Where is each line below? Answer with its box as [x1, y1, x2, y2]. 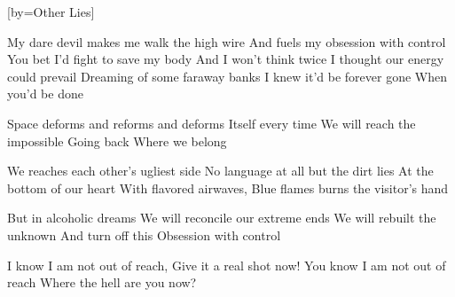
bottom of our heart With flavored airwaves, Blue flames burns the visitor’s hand [7, 178, 449, 197]
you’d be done [7, 84, 83, 103]
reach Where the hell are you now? [7, 273, 197, 292]
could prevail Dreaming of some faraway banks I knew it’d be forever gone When [7, 66, 447, 85]
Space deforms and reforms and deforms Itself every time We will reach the [7, 113, 416, 132]
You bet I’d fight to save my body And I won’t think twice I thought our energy [7, 50, 444, 68]
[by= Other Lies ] [7, 3, 95, 20]
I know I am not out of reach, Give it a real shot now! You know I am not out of [7, 255, 446, 274]
